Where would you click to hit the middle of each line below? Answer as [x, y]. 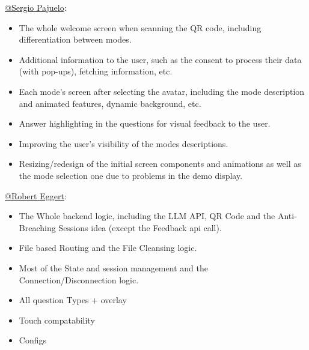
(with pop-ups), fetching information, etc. [96, 71]
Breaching [37, 227]
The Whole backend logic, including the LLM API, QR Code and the [147, 216]
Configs [32, 340]
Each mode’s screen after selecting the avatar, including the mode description [162, 91]
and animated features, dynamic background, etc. [110, 103]
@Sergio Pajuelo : [36, 7]
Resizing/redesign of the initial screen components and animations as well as [160, 164]
